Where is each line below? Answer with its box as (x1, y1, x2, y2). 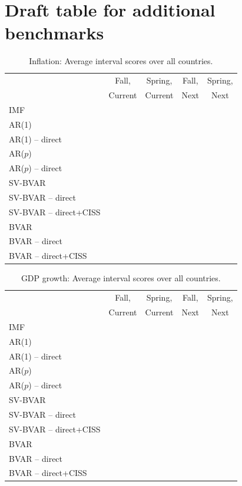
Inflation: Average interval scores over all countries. (29, 55, 213, 67)
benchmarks (5, 21, 104, 45)
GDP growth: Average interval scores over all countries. (21, 272, 221, 284)
